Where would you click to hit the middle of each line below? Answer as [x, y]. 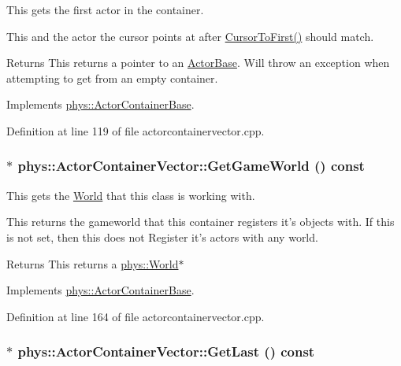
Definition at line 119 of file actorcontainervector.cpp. [136, 130]
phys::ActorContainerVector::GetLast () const [166, 351]
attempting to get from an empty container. [112, 78]
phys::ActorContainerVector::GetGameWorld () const [191, 166]
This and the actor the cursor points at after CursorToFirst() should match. [190, 36]
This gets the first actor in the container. [105, 9]
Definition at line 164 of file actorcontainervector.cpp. [136, 316]
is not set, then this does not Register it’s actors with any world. [162, 237]
